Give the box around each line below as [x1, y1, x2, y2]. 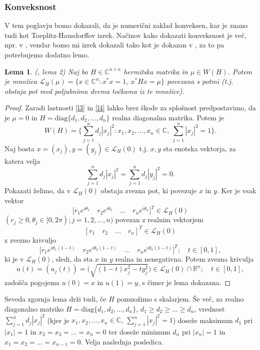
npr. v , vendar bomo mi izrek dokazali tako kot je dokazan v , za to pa [4, 39, 224, 50]
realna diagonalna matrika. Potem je [112, 112, 224, 122]
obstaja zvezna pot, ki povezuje [100, 185, 197, 196]
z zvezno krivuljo [4, 234, 56, 245]
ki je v [4, 253, 24, 264]
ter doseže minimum [108, 326, 170, 337]
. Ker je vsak [216, 185, 256, 196]
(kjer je [47, 315, 69, 325]
